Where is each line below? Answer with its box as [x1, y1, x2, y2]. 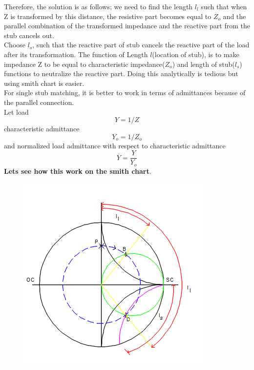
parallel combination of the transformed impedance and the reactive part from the [4, 21, 250, 31]
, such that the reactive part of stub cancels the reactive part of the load [32, 40, 250, 50]
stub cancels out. [4, 30, 54, 40]
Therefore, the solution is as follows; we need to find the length [4, 1, 193, 11]
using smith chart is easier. [4, 78, 85, 88]
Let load [4, 106, 29, 117]
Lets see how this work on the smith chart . [4, 165, 151, 176]
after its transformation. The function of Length [4, 49, 148, 59]
